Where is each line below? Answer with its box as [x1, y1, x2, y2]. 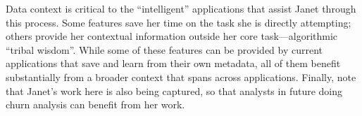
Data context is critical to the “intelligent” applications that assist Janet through [6, 1, 356, 15]
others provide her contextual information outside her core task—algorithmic [6, 29, 338, 43]
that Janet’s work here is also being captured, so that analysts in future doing [6, 83, 343, 98]
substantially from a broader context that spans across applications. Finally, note [6, 69, 356, 84]
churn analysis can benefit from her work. [6, 97, 185, 112]
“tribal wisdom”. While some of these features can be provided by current [6, 42, 323, 57]
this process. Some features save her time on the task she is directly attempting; [6, 15, 351, 29]
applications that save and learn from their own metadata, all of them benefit [6, 56, 341, 71]
